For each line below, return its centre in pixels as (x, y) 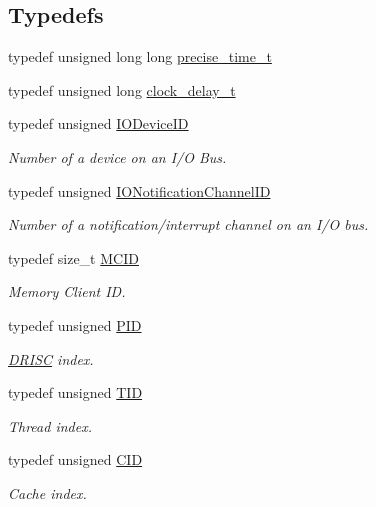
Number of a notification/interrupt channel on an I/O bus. (188, 224)
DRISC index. (51, 358)
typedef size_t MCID (73, 257)
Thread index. (50, 425)
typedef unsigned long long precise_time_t (140, 56)
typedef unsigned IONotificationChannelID (139, 190)
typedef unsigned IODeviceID (98, 123)
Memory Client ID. (67, 291)
